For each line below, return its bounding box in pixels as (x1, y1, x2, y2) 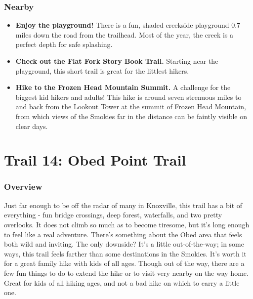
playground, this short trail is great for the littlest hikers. (15, 65, 189, 76)
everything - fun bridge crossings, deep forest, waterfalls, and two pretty (4, 210, 222, 220)
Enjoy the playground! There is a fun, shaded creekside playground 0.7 (15, 20, 241, 30)
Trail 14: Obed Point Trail (4, 150, 186, 170)
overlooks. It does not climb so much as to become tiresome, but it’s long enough (4, 219, 250, 229)
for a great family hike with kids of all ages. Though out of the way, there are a (4, 258, 245, 268)
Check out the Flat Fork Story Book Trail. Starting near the (15, 56, 218, 66)
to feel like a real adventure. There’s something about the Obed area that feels (4, 229, 242, 239)
